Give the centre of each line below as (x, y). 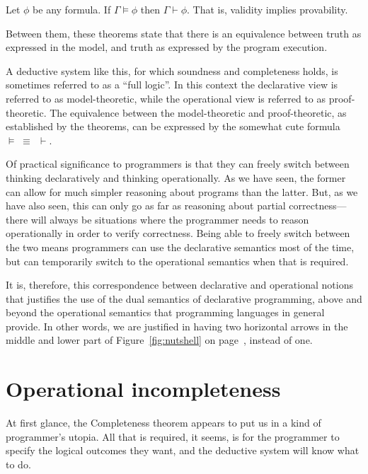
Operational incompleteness (143, 389)
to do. (18, 464)
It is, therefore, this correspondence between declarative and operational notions (179, 285)
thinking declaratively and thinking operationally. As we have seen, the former (176, 177)
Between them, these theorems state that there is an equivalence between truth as (184, 33)
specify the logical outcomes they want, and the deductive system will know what (183, 450)
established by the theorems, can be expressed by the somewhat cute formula (173, 126)
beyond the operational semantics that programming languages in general (165, 312)
